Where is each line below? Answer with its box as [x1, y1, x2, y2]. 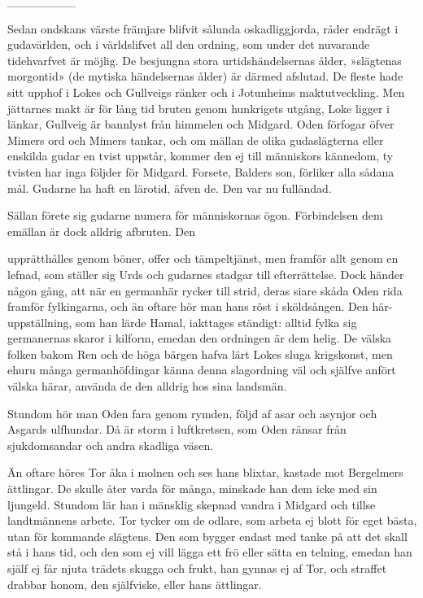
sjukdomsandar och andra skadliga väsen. [7, 436, 214, 453]
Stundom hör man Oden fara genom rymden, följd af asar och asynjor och [7, 404, 377, 421]
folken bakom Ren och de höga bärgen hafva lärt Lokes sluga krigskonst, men [7, 345, 393, 362]
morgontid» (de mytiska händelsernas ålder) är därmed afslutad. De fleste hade [7, 68, 403, 85]
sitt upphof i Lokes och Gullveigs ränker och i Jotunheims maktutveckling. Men [7, 83, 405, 100]
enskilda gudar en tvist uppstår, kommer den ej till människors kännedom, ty [7, 147, 394, 164]
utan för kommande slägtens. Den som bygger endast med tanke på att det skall [7, 527, 408, 544]
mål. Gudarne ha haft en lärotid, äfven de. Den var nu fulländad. [7, 179, 332, 196]
